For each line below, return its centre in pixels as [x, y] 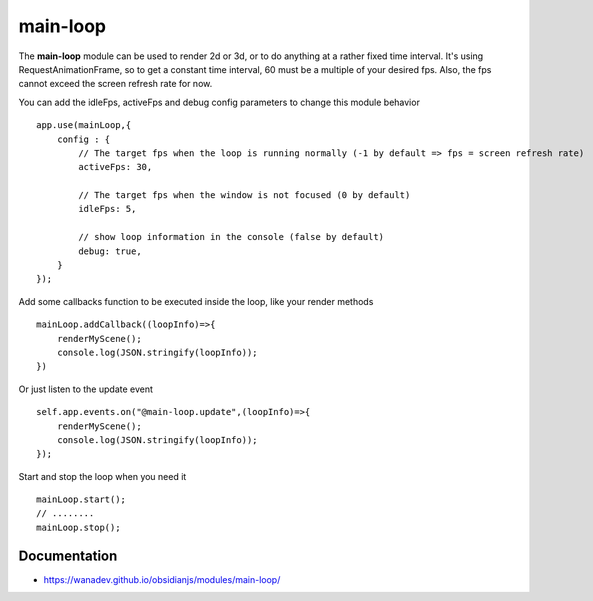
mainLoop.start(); [81, 499]
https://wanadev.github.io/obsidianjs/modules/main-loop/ [162, 579]
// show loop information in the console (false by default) [231, 237]
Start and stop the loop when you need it [102, 476]
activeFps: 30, [115, 167]
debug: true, [110, 251]
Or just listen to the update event [86, 389]
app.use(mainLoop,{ [84, 125]
